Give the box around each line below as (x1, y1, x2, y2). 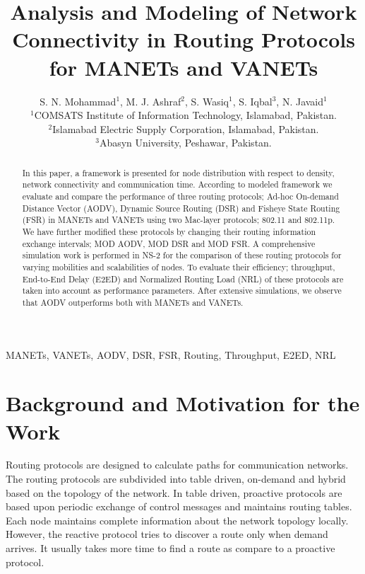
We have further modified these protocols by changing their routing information (22, 225, 316, 237)
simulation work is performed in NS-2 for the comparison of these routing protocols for (22, 249, 342, 261)
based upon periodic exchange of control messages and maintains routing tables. (6, 499, 352, 514)
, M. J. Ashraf (120, 93, 181, 108)
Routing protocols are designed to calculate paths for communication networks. (6, 457, 349, 472)
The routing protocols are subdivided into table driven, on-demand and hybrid (6, 471, 346, 486)
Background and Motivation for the (6, 389, 360, 418)
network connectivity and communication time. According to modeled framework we (22, 178, 333, 190)
